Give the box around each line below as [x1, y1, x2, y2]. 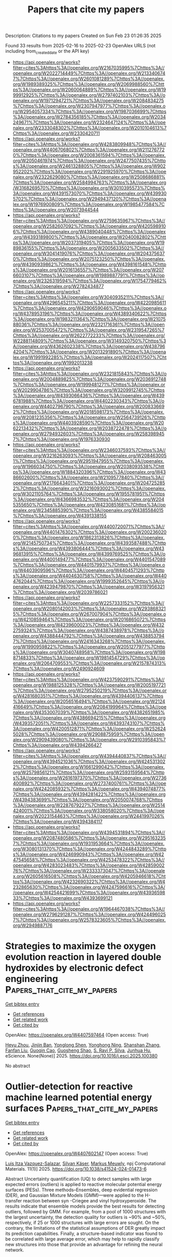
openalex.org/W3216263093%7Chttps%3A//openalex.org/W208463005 [12, 452, 167, 459]
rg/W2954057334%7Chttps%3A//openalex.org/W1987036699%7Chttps [12, 108, 166, 114]
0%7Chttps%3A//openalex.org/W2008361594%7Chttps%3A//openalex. [12, 152, 166, 158]
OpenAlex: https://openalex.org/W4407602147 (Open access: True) [5, 1150, 148, 1156]
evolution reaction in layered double [5, 951, 162, 963]
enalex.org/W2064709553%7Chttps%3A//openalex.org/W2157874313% [12, 660, 166, 666]
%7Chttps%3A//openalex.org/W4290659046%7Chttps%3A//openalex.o [12, 305, 167, 311]
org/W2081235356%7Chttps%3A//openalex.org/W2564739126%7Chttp [12, 414, 166, 420]
